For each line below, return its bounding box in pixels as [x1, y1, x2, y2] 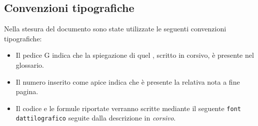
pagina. [15, 86, 38, 97]
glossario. [15, 59, 44, 70]
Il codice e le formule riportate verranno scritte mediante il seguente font [15, 103, 241, 113]
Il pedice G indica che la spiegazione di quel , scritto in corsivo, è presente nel [15, 50, 254, 60]
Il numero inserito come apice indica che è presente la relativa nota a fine [15, 76, 240, 87]
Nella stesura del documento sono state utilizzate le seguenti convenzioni [4, 23, 226, 34]
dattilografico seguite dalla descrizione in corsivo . [15, 113, 176, 123]
